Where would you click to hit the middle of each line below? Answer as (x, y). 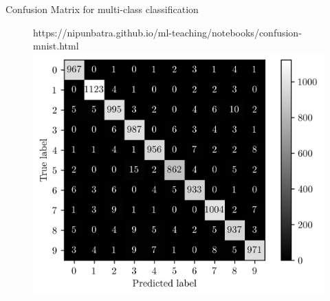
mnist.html (56, 46)
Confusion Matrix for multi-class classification (102, 9)
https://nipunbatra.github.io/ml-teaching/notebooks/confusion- (167, 32)
